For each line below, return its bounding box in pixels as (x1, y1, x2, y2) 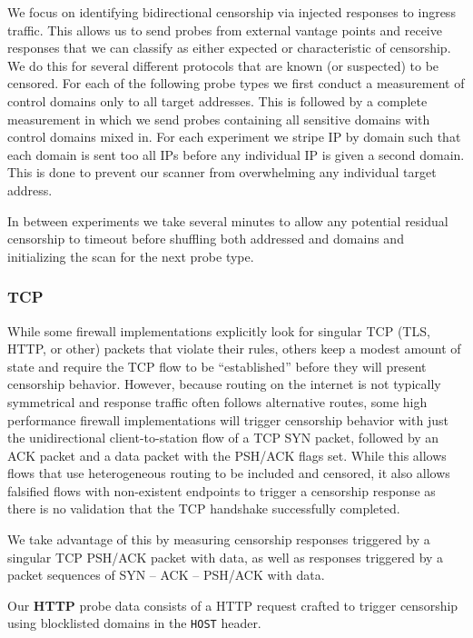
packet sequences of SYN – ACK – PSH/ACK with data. (7, 565, 325, 584)
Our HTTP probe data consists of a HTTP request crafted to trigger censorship (7, 595, 458, 614)
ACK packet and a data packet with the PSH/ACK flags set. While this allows (7, 445, 447, 464)
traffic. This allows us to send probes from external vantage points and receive (7, 20, 442, 39)
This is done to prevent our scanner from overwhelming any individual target (7, 163, 437, 182)
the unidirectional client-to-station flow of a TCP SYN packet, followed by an (7, 428, 439, 447)
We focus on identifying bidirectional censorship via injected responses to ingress (7, 3, 456, 21)
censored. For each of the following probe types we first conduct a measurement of (7, 74, 465, 93)
